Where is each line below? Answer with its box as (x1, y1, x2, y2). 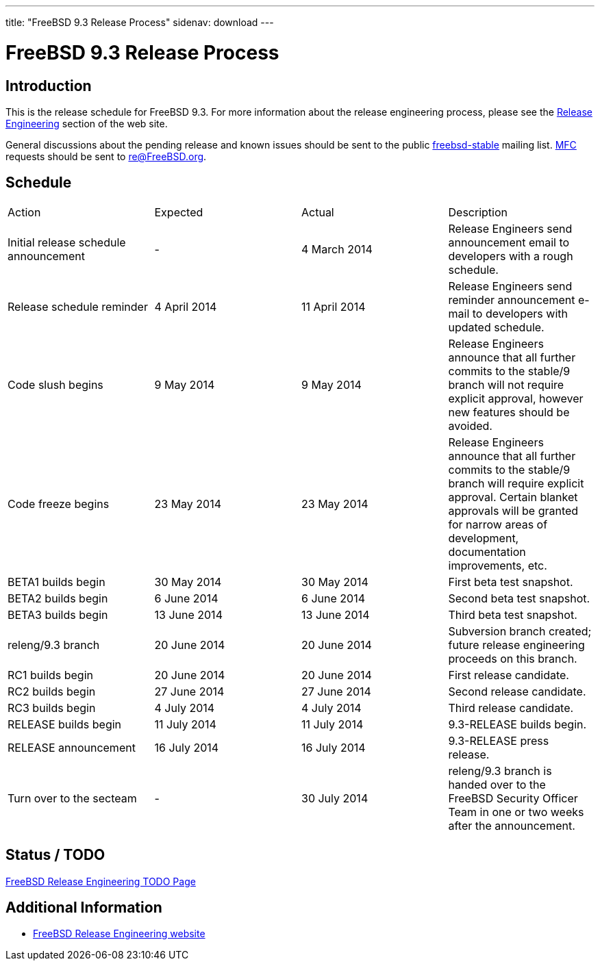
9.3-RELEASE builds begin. (448, 717, 587, 731)
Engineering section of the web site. (5, 117, 168, 129)
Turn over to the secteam (8, 791, 137, 805)
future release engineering (448, 637, 585, 652)
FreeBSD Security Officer (448, 791, 578, 805)
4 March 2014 (301, 242, 373, 256)
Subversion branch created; (448, 624, 592, 638)
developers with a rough (448, 249, 573, 263)
